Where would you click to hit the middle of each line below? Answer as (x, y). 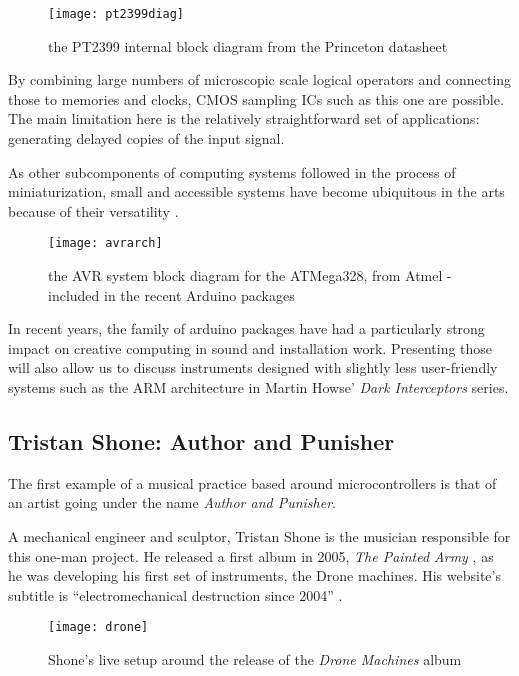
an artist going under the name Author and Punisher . (172, 502)
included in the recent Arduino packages (171, 294)
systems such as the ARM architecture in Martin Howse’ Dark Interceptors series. (258, 387)
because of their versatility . (93, 210)
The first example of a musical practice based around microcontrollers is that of (252, 482)
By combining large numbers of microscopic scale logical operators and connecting (260, 79)
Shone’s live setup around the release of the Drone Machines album (255, 659)
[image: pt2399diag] (116, 14)
